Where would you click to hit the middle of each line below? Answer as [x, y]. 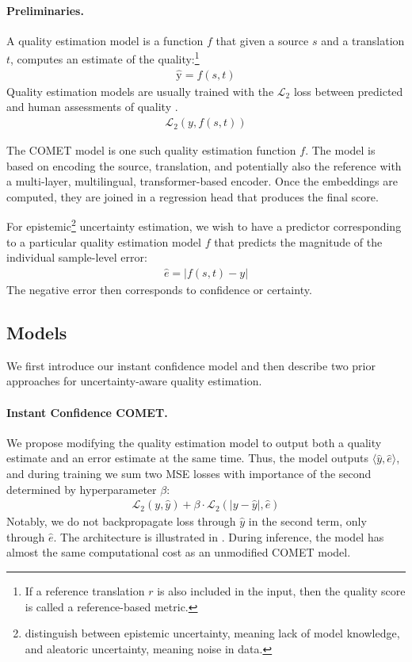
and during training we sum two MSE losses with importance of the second [189, 473]
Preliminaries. [45, 10]
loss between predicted [348, 91]
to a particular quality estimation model [104, 241]
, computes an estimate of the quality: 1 [105, 58]
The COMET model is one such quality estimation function [151, 150]
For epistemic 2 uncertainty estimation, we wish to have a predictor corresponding [204, 225]
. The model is [340, 150]
